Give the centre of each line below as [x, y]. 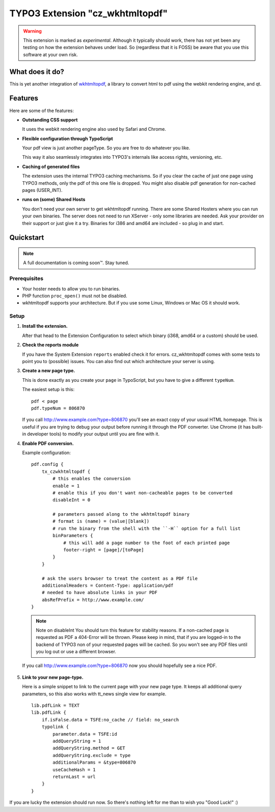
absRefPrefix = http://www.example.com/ [93, 600]
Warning [32, 31]
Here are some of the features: [42, 110]
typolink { [55, 727]
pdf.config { [47, 464]
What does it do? [37, 72]
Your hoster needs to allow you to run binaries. [71, 289]
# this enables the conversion [92, 479]
